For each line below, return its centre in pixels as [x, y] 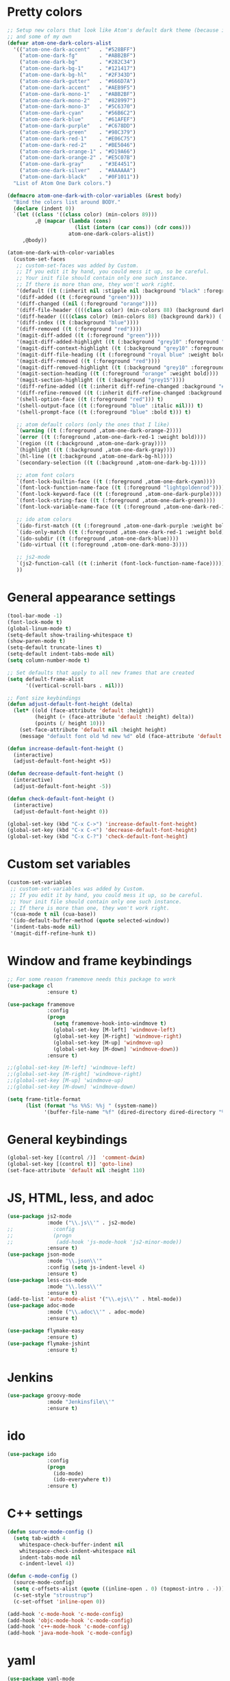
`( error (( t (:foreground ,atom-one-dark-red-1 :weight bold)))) [111, 437]
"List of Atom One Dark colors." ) [62, 183]
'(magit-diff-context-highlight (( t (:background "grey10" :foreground [120, 348]
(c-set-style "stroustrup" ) [53, 1595]
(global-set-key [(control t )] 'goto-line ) [70, 1164]
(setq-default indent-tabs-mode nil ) [61, 654]
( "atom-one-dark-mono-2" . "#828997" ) [78, 100]
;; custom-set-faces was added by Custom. [77, 265]
